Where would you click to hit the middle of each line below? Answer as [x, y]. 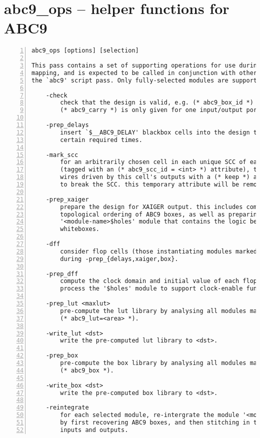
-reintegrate [67, 408]
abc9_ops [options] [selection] [85, 51]
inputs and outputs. [94, 430]
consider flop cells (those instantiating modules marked [159, 251]
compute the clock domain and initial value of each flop [159, 281]
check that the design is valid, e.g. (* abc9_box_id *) [157, 103]
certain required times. [101, 140]
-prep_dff [62, 274]
